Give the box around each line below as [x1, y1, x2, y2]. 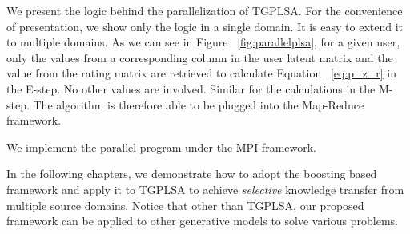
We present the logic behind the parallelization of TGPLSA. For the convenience [6, 2, 403, 18]
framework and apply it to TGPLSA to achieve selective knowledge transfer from [6, 180, 404, 197]
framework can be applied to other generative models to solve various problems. [6, 212, 398, 229]
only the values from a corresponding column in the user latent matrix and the [6, 49, 393, 65]
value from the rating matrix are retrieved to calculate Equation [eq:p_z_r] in [6, 65, 397, 81]
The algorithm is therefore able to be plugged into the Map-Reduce [33, 96, 364, 113]
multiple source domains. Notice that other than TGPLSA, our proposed [6, 196, 364, 213]
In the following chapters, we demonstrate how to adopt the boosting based [6, 165, 377, 182]
